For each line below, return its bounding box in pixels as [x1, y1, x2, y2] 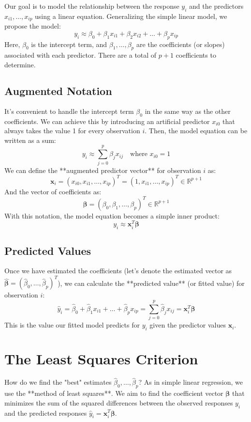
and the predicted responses [4, 407, 87, 418]
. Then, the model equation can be [145, 125, 248, 136]
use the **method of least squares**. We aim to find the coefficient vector [4, 388, 223, 398]
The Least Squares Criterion [4, 349, 198, 369]
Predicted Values [4, 243, 91, 258]
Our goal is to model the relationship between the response [4, 1, 179, 11]
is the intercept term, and [31, 39, 107, 49]
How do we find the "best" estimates [4, 377, 112, 387]
